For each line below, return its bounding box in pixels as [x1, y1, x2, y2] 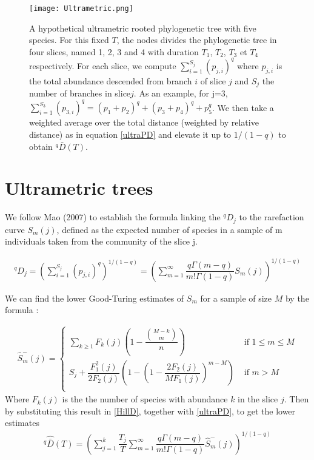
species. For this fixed [29, 33, 109, 46]
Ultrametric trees [5, 175, 153, 200]
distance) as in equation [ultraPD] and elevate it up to [29, 128, 232, 141]
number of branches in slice [29, 87, 131, 100]
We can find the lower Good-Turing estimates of [5, 291, 184, 304]
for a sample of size [200, 291, 272, 304]
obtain [29, 140, 53, 152]
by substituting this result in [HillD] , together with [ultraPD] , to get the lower [5, 404, 296, 417]
